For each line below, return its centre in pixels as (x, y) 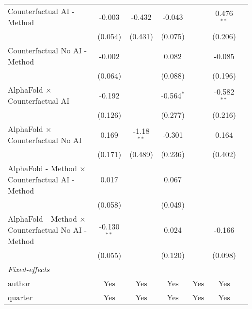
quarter (20, 297)
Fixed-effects (29, 269)
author (19, 283)
